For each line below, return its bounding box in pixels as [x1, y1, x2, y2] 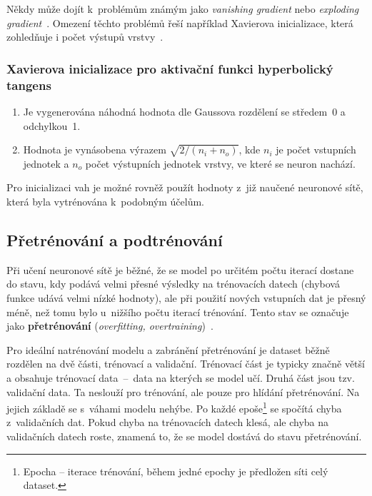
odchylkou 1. [23, 118, 81, 133]
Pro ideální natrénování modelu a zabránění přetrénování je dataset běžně [6, 342, 330, 357]
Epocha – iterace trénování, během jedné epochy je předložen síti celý [23, 463, 328, 478]
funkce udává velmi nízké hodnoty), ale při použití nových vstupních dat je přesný [6, 290, 366, 305]
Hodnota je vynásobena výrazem [23, 142, 166, 157]
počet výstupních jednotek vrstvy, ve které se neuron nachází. [85, 156, 356, 171]
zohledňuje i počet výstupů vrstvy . [6, 29, 164, 44]
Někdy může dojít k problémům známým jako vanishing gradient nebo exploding [6, 1, 359, 16]
